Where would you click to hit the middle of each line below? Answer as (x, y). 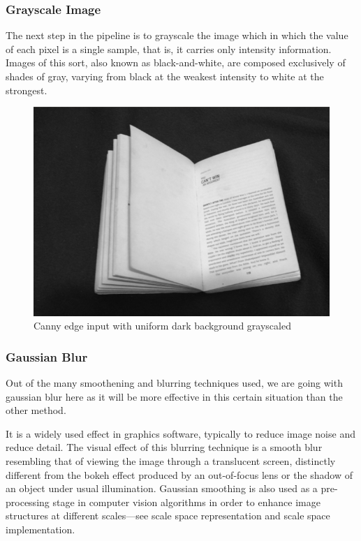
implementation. (40, 529)
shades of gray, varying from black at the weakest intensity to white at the (165, 76)
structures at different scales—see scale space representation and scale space (168, 516)
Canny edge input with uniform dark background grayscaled (162, 326)
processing (28, 502)
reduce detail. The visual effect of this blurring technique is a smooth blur (164, 447)
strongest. (27, 90)
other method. (36, 410)
